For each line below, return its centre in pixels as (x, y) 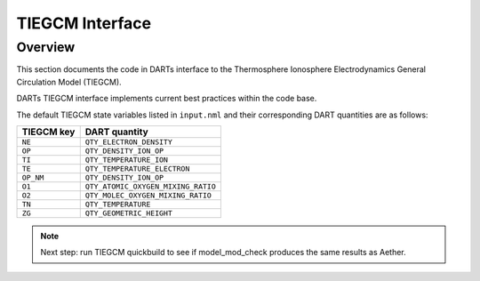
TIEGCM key (48, 132)
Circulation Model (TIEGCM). (69, 82)
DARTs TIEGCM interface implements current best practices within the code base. (167, 99)
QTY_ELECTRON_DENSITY (128, 142)
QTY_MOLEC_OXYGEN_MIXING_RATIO (148, 195)
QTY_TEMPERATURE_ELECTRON (137, 169)
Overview (46, 47)
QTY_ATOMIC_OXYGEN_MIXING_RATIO (151, 186)
